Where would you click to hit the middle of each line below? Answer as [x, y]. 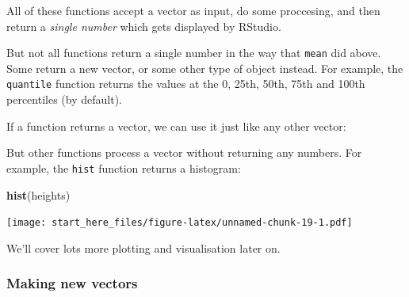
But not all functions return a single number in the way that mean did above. [194, 53]
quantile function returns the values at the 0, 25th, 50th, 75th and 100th [186, 84]
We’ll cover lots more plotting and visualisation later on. [143, 247]
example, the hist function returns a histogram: [124, 168]
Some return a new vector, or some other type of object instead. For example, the [205, 68]
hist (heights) [38, 194]
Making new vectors [72, 283]
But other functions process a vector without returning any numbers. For [184, 152]
